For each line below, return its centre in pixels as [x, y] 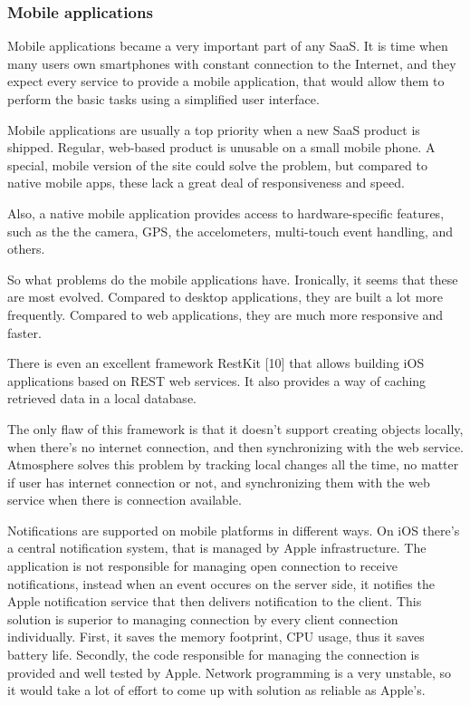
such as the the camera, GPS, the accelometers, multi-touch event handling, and [230, 231]
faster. [24, 332]
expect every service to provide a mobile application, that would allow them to [226, 81]
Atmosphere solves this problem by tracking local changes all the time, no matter [233, 464]
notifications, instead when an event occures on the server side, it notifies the [221, 583]
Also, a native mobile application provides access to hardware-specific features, [226, 212]
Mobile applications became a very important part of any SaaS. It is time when [228, 46]
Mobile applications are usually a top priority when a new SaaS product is [214, 129]
